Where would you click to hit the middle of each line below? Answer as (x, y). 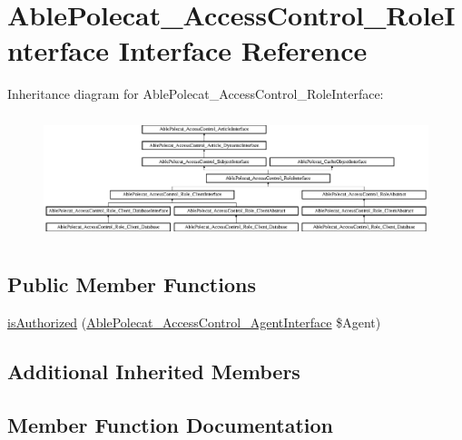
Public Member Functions (132, 284)
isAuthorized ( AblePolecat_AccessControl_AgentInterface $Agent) (194, 323)
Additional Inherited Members (154, 372)
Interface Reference (243, 50)
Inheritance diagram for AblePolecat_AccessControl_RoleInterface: (196, 94)
